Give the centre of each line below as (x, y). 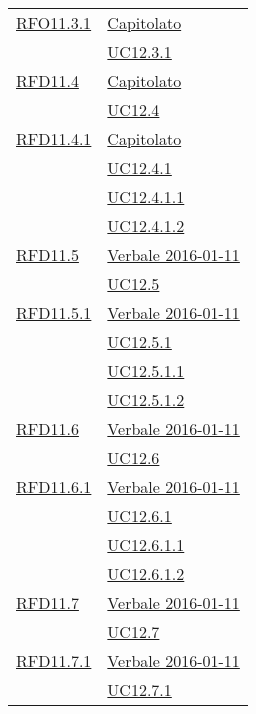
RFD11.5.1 (54, 312)
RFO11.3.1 (54, 22)
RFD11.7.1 (54, 660)
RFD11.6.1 (54, 486)
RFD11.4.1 (54, 138)
